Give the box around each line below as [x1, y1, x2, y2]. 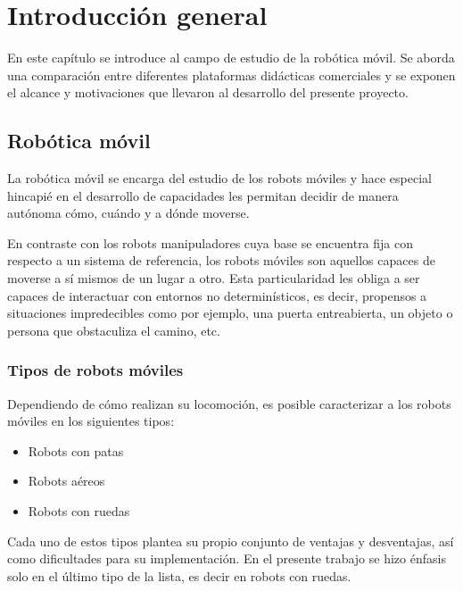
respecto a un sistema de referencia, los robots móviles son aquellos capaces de [7, 251, 435, 270]
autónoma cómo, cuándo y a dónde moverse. [7, 204, 250, 222]
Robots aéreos [28, 471, 105, 490]
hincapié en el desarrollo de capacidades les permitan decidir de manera [7, 186, 399, 204]
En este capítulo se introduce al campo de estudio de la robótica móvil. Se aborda [7, 48, 455, 67]
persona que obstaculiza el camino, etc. [7, 320, 220, 339]
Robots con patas [28, 441, 124, 460]
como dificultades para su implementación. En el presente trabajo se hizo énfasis [7, 549, 446, 568]
